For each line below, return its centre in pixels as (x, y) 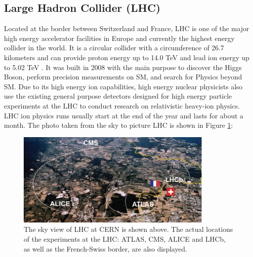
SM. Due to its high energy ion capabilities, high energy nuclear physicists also (123, 86)
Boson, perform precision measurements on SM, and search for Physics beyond (123, 77)
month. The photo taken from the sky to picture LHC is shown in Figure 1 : (119, 125)
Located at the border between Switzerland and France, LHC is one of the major (126, 28)
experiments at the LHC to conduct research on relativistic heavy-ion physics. (122, 105)
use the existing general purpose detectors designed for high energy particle (118, 96)
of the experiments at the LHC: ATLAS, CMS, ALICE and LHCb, (125, 239)
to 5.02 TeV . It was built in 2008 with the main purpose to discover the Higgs (123, 67)
